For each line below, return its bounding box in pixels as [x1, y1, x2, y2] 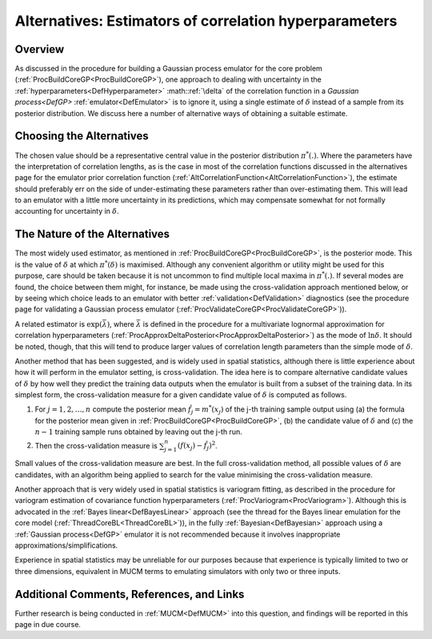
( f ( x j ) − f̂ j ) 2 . [177, 440, 218, 452]
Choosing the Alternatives [14, 129, 149, 143]
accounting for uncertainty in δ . [14, 207, 119, 216]
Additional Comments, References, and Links [14, 587, 245, 601]
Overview [14, 42, 65, 56]
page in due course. [14, 620, 82, 629]
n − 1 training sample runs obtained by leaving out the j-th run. [34, 427, 243, 436]
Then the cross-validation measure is [34, 440, 158, 450]
